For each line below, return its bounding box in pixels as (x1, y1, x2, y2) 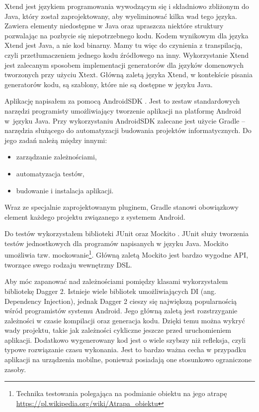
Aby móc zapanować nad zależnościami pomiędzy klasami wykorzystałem (4, 276, 228, 286)
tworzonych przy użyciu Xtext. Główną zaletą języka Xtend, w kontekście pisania (4, 69, 253, 80)
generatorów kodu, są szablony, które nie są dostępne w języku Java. (4, 79, 213, 89)
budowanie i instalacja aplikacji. (16, 185, 114, 195)
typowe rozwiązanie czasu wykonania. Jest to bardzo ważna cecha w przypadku (4, 344, 246, 355)
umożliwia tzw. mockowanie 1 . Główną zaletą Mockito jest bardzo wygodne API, (4, 248, 249, 260)
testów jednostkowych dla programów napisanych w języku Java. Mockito (4, 238, 229, 248)
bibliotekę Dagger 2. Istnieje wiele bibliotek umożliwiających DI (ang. (4, 285, 216, 296)
